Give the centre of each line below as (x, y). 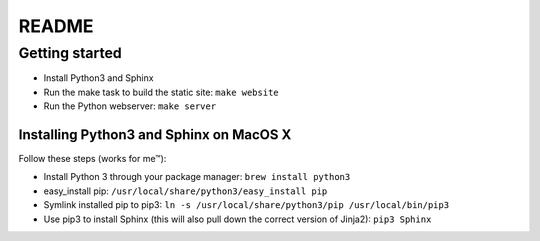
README (56, 26)
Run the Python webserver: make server (130, 106)
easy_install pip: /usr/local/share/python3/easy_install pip (185, 191)
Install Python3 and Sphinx (98, 78)
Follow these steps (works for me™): (92, 159)
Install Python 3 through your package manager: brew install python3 (197, 177)
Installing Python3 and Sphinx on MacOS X (155, 134)
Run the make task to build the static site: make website (161, 92)
